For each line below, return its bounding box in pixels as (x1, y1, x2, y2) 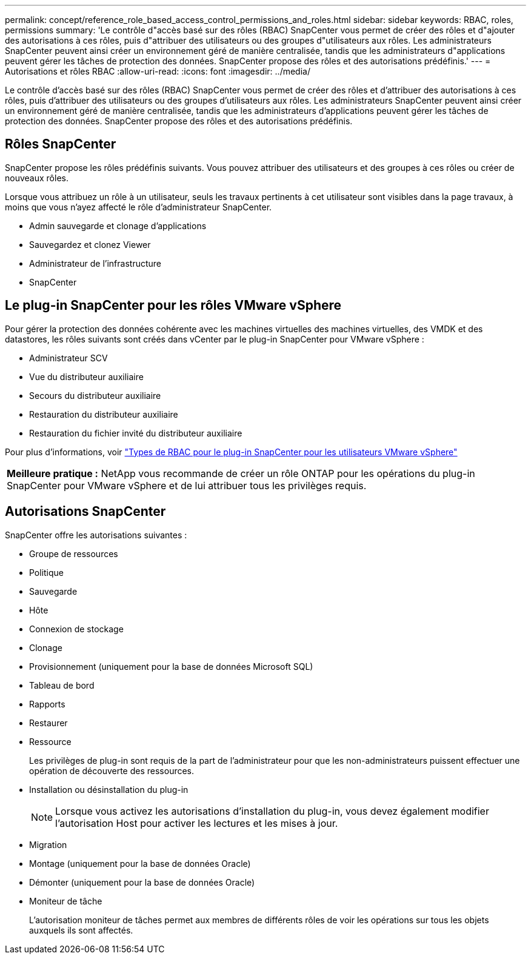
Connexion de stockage (29, 623, 124, 634)
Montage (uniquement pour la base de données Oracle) (29, 858, 251, 869)
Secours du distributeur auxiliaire (29, 390, 161, 401)
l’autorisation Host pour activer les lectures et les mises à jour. (55, 817, 338, 829)
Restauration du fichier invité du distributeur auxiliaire (29, 427, 242, 438)
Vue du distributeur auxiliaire (29, 371, 144, 382)
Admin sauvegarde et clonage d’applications (29, 220, 207, 231)
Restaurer (29, 717, 68, 728)
